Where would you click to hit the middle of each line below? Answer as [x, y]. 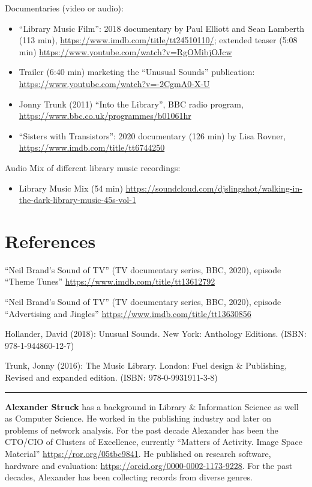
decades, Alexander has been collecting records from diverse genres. [129, 477]
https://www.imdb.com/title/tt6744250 [92, 147]
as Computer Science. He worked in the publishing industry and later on [138, 418]
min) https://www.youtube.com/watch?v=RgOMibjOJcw [125, 51]
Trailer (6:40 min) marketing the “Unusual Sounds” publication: [137, 72]
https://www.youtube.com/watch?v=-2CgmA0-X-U [114, 83]
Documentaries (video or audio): [64, 8]
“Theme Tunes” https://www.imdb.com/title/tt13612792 [110, 281]
